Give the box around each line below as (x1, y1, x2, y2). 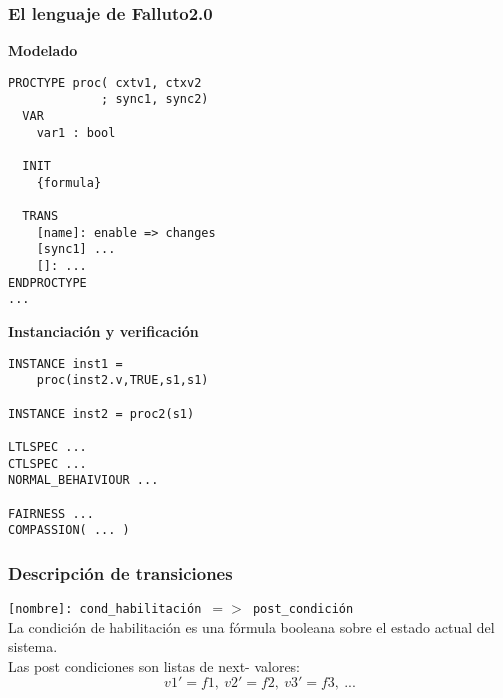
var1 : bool (36, 125, 116, 140)
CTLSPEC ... (8, 456, 87, 471)
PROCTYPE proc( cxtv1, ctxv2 (8, 75, 202, 90)
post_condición (252, 602, 354, 617)
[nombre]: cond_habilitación (8, 602, 202, 617)
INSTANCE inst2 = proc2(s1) (8, 406, 195, 421)
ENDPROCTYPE (8, 275, 87, 290)
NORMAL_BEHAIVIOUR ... (8, 473, 159, 488)
